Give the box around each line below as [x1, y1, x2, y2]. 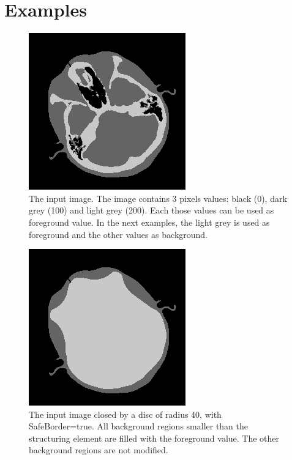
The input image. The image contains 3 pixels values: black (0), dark [29, 191, 287, 204]
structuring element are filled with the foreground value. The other [29, 431, 280, 444]
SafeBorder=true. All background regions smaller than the [29, 420, 249, 432]
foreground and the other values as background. [29, 228, 208, 240]
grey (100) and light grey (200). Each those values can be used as [29, 204, 274, 217]
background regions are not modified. [29, 443, 168, 456]
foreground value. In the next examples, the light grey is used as [29, 215, 270, 228]
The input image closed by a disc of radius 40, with [29, 407, 222, 420]
